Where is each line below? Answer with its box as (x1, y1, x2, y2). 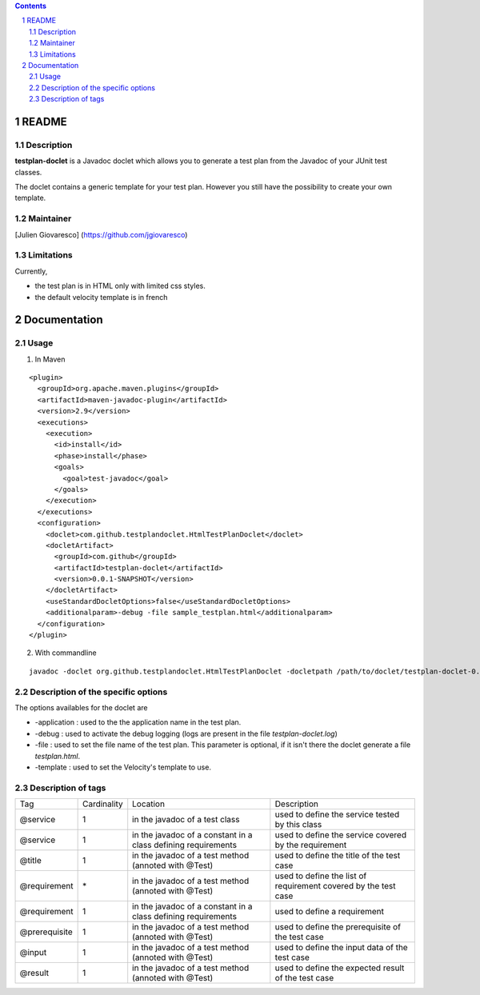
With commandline (34, 648, 97, 657)
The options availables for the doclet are (14, 702, 148, 712)
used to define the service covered (274, 829, 407, 841)
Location (132, 798, 166, 809)
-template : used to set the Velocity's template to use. (34, 762, 212, 772)
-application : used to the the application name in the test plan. (34, 717, 242, 727)
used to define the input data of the (274, 942, 408, 953)
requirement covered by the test (274, 881, 396, 892)
